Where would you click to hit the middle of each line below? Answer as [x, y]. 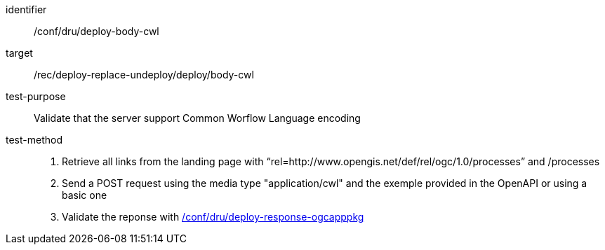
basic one [85, 195]
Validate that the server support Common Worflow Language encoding [197, 118]
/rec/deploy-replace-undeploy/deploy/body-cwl [144, 75]
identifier [26, 9]
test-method [34, 140]
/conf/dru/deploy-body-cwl [97, 31]
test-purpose [36, 96]
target [19, 53]
